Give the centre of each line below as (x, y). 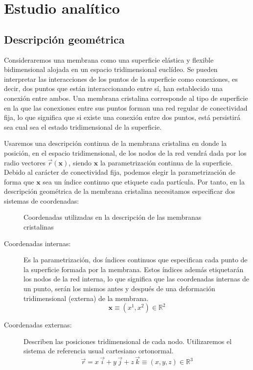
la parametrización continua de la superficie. (166, 162)
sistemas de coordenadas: (42, 200)
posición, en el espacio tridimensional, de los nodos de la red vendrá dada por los (125, 152)
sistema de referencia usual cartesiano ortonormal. (99, 351)
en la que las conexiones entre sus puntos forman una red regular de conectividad (126, 107)
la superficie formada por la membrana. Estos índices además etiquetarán (134, 269)
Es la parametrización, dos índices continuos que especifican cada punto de (136, 260)
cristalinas (39, 227)
